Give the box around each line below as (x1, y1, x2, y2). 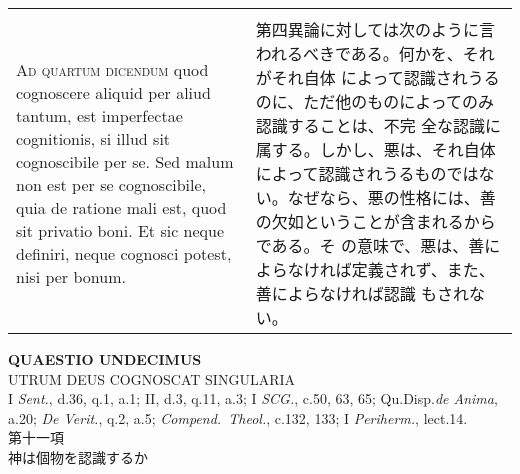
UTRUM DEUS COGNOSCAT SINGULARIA (8, 368, 296, 389)
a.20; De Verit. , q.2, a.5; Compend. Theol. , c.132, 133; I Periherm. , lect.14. (8, 407, 468, 428)
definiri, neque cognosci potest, (16, 242, 232, 265)
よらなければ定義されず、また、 (255, 258, 495, 281)
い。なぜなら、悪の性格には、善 (255, 186, 496, 209)
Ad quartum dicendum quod (16, 58, 209, 81)
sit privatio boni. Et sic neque (16, 219, 225, 242)
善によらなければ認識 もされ (255, 282, 470, 305)
